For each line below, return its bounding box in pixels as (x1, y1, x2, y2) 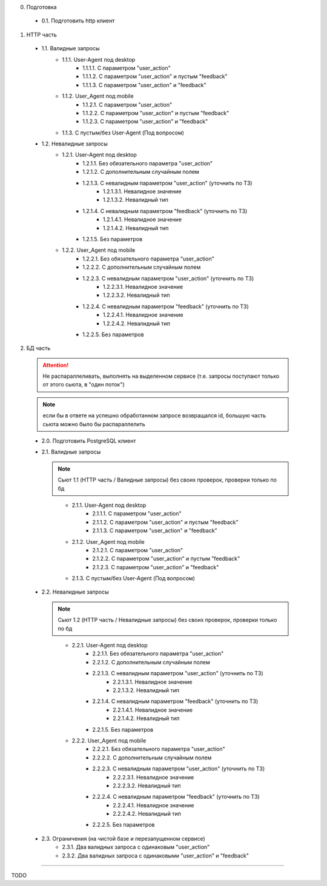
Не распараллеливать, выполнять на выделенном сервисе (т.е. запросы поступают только (42, 372, 280, 380)
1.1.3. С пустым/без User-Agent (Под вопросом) (62, 129, 185, 136)
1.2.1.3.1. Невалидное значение (103, 188, 182, 195)
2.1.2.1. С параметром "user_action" (92, 546, 183, 554)
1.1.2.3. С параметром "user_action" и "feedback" (82, 118, 208, 125)
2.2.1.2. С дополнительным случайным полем (92, 658, 210, 666)
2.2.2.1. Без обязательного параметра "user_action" (92, 745, 225, 753)
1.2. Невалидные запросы (41, 140, 108, 148)
